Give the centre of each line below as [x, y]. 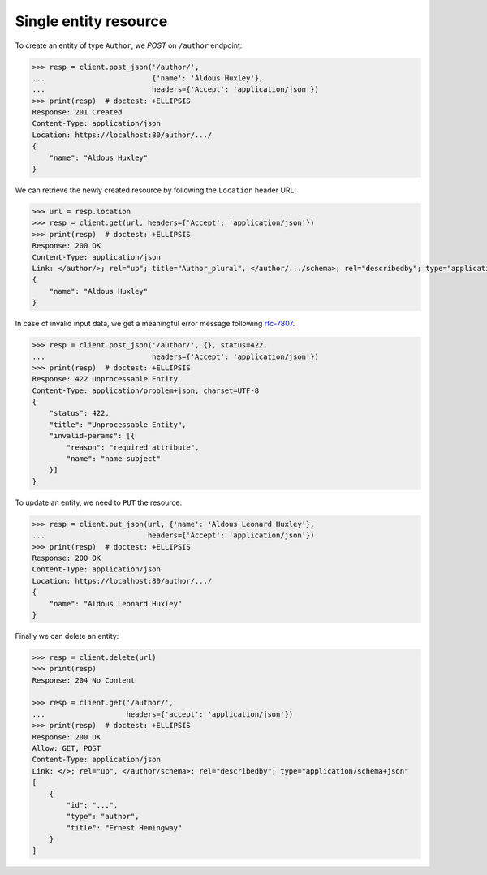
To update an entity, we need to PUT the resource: [99, 502]
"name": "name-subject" [114, 459]
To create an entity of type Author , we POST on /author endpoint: [129, 45]
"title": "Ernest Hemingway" [124, 828]
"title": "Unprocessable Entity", [118, 425]
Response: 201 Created [77, 112]
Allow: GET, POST [67, 748]
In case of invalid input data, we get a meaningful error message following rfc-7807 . [155, 324]
